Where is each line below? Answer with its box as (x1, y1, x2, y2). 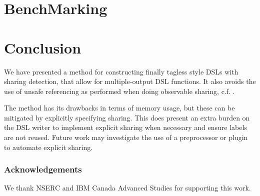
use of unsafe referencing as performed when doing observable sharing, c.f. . (4, 85, 235, 96)
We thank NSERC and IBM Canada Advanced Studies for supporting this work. (4, 182, 251, 193)
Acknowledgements (4, 163, 82, 175)
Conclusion (4, 37, 81, 57)
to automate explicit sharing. (4, 141, 93, 152)
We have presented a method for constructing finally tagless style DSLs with (4, 66, 238, 76)
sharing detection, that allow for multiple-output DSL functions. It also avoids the (4, 76, 256, 86)
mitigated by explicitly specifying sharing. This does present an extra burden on (4, 112, 250, 122)
